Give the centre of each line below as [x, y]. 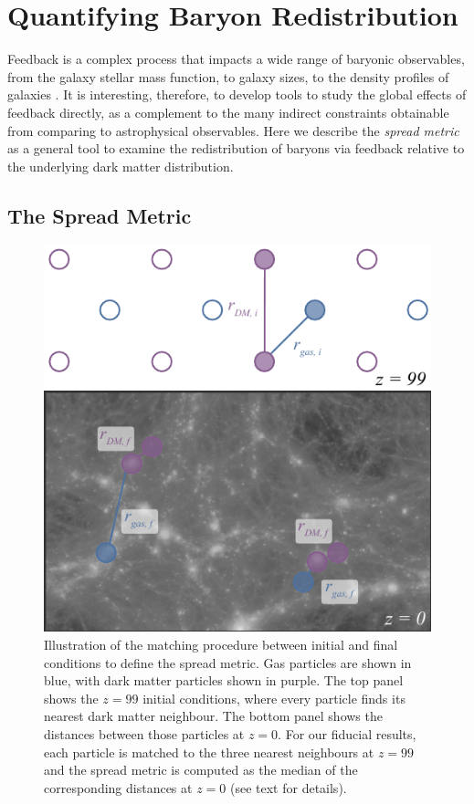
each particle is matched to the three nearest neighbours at [209, 752]
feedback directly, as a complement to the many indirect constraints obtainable [228, 112]
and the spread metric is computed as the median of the [201, 770]
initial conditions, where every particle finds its [274, 698]
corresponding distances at [118, 787]
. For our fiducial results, [347, 734]
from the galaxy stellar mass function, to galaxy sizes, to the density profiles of [228, 76]
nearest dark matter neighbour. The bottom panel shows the [213, 716]
